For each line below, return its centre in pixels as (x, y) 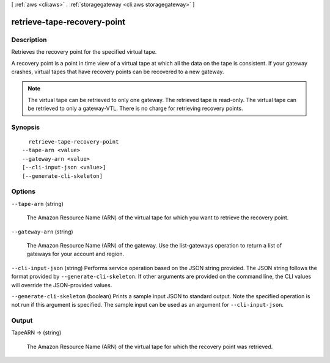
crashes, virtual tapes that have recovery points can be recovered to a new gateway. (118, 71)
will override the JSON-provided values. (62, 285)
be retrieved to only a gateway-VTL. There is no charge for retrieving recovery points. (136, 108)
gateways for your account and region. (75, 254)
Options (24, 191)
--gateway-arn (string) (42, 232)
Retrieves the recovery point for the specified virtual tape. (84, 52)
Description (29, 40)
